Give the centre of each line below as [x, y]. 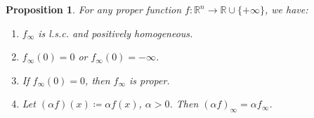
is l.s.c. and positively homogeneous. [116, 33]
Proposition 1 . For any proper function [94, 9]
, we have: [286, 9]
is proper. [149, 80]
